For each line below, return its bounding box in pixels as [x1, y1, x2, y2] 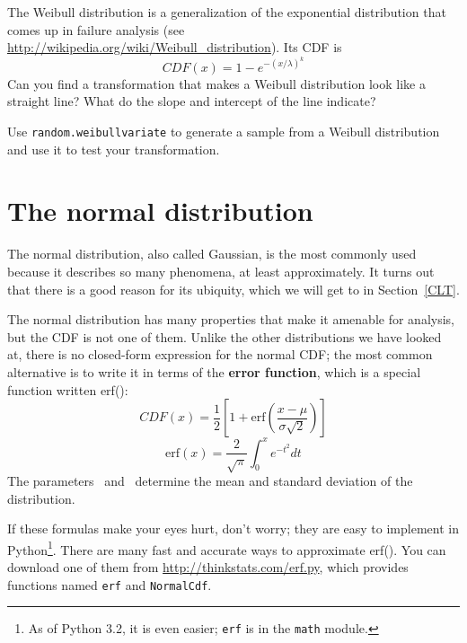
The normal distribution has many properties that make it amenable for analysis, [7, 310, 454, 329]
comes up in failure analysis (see [7, 20, 185, 39]
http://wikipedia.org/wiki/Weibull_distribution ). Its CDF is [7, 38, 342, 57]
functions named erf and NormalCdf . [7, 575, 212, 594]
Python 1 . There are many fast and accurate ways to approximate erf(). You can [7, 537, 446, 559]
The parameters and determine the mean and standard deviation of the [7, 471, 413, 490]
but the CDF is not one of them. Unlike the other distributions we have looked [7, 327, 442, 346]
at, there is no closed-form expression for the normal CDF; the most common [7, 345, 433, 364]
